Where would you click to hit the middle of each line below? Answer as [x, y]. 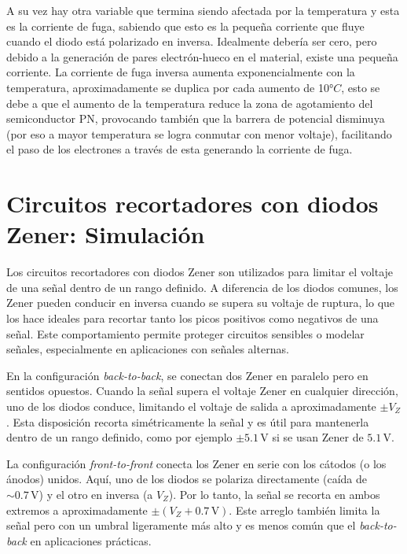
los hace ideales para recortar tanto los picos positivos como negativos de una [192, 318]
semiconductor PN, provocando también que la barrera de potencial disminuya [196, 118]
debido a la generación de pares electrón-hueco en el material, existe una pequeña [202, 56]
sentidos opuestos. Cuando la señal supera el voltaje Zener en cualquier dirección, [202, 391]
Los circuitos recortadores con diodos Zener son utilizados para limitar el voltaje [200, 272]
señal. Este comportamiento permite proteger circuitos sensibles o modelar [185, 333]
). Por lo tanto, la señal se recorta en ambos [274, 494]
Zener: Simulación [106, 234]
